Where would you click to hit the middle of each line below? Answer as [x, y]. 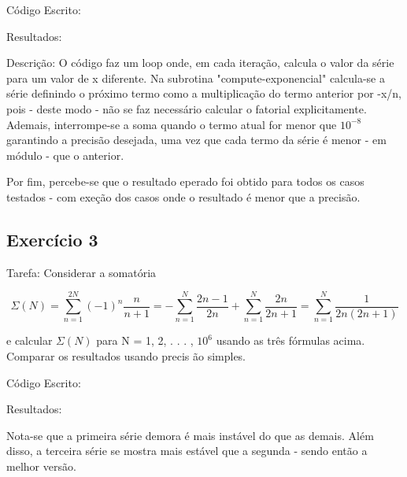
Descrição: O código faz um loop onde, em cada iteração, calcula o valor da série [200, 63]
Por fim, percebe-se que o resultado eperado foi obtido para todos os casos [185, 181]
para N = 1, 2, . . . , [145, 340]
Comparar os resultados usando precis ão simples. [126, 356]
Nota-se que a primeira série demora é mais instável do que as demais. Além [190, 435]
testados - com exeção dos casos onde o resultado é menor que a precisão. [183, 196]
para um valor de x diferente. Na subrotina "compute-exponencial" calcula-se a [196, 78]
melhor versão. [41, 466]
